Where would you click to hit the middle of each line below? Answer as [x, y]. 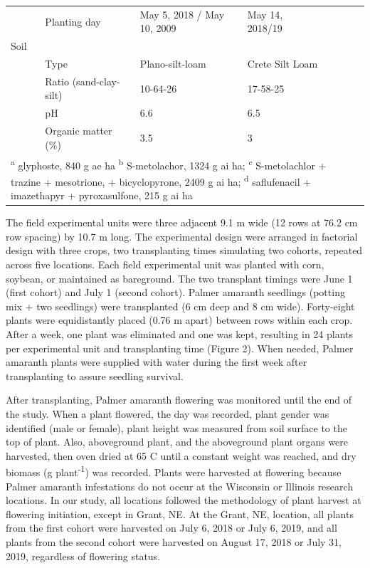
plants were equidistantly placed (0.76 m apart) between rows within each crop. [179, 320]
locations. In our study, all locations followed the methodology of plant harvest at [184, 500]
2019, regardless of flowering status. [83, 556]
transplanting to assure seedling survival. [95, 375]
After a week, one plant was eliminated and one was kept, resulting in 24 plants [180, 333]
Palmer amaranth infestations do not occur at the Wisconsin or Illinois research [180, 486]
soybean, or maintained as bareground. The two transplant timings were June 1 [179, 278]
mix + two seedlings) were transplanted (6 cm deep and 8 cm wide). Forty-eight [180, 306]
